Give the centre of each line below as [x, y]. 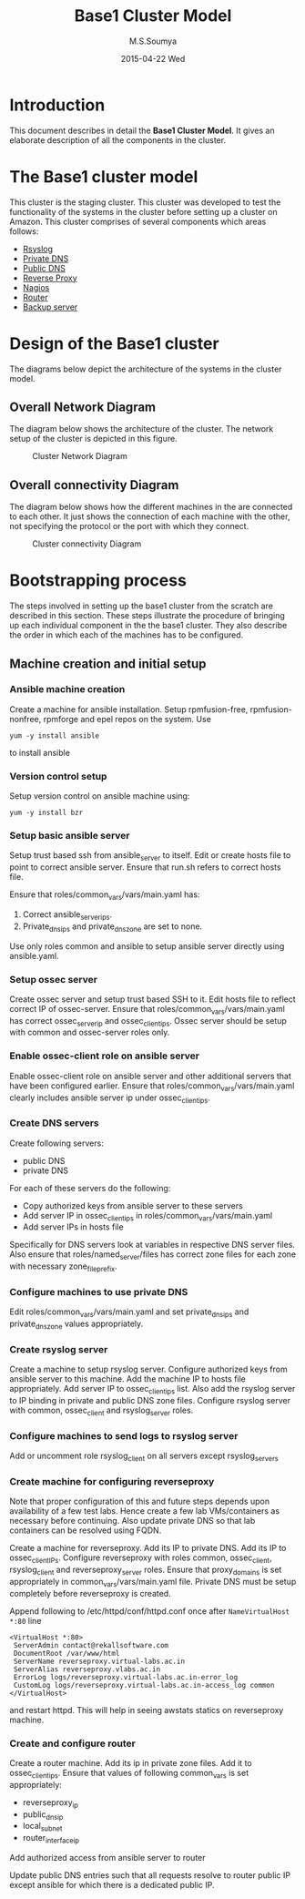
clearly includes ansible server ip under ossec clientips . [110, 1098]
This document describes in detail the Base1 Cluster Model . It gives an [142, 130]
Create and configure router [73, 1743]
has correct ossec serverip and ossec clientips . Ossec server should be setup [148, 1021]
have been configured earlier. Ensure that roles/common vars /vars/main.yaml [152, 1087]
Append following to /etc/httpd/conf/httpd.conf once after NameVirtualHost [150, 1611]
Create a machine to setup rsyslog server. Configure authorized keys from [149, 1369]
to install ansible [40, 752]
